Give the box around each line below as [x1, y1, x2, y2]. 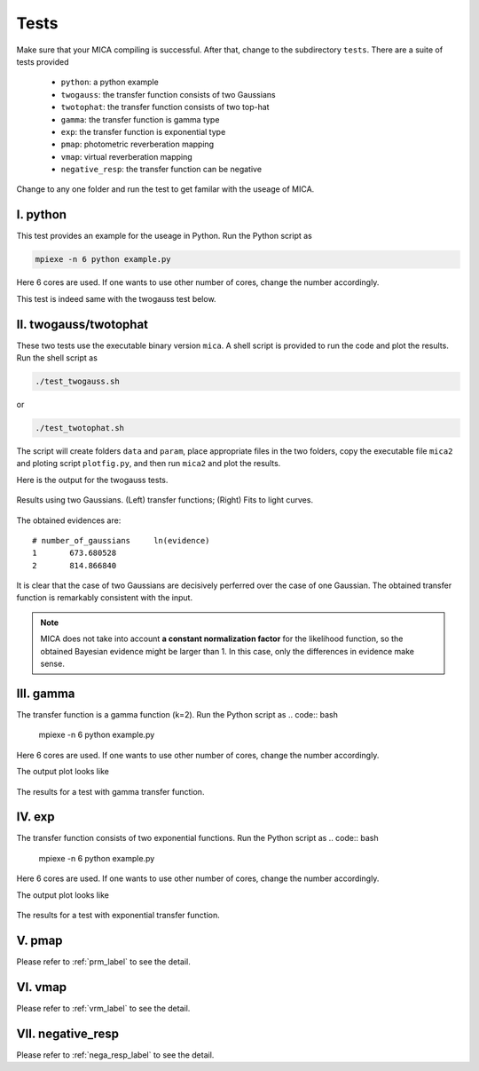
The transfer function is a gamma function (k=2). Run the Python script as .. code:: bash [16, 709, 339, 719]
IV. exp [16, 809, 55, 825]
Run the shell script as [16, 353, 98, 363]
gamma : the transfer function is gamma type [60, 114, 220, 124]
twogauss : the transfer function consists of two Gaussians [60, 89, 276, 99]
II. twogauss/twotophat [16, 316, 149, 332]
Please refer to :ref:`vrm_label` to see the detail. [16, 1003, 191, 1013]
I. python [16, 207, 67, 222]
